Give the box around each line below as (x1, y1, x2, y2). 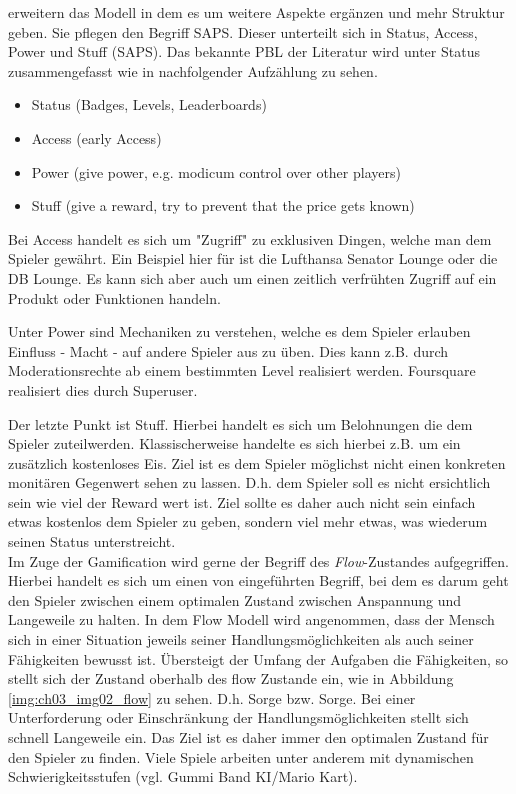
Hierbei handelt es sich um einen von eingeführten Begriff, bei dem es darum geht (8, 570, 509, 591)
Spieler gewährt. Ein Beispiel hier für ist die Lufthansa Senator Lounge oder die (8, 248, 498, 269)
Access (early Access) (31, 127, 162, 148)
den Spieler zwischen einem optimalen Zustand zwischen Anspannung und (8, 589, 462, 610)
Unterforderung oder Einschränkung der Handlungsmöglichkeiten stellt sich (8, 707, 469, 728)
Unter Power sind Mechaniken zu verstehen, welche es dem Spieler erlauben (8, 321, 471, 342)
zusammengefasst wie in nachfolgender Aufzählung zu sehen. (8, 60, 378, 81)
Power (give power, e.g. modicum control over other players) (31, 161, 401, 182)
